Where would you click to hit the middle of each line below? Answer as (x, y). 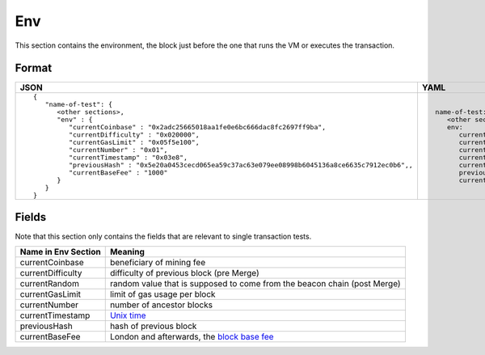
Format (34, 68)
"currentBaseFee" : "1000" (118, 173)
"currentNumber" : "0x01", (118, 150)
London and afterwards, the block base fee (192, 337)
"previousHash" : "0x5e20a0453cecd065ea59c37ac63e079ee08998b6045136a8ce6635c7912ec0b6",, (241, 165)
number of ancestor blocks (161, 305)
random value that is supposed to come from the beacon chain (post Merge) (255, 284)
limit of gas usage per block (162, 294)
